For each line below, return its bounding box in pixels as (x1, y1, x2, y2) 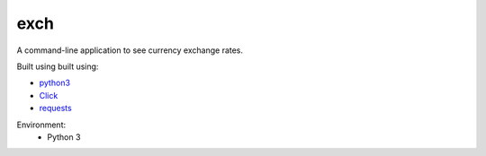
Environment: (16, 119, 67, 130)
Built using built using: (16, 61, 99, 72)
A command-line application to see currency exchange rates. (16, 45, 243, 56)
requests (39, 103, 72, 114)
